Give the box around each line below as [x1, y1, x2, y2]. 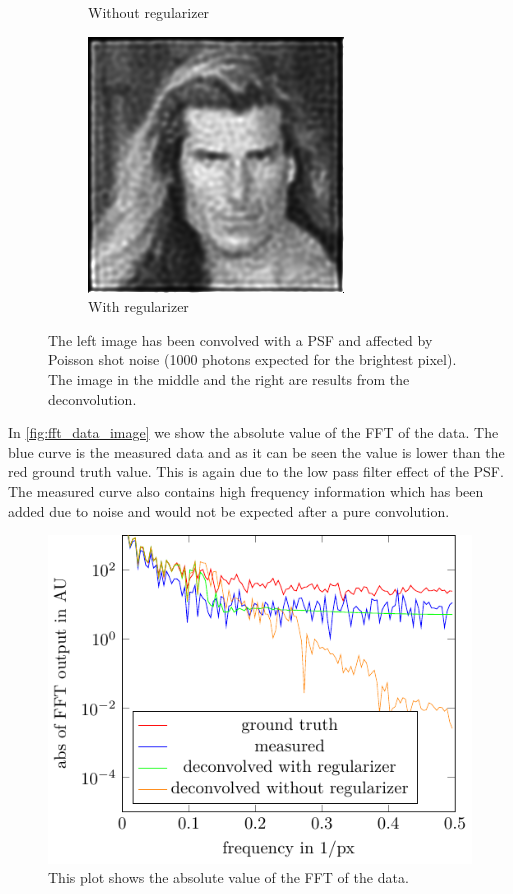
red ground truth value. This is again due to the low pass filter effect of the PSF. [8, 461, 504, 482]
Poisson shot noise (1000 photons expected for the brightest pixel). [48, 349, 457, 370]
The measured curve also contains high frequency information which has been [8, 480, 484, 501]
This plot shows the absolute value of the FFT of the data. [48, 867, 409, 888]
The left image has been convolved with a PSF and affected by [48, 329, 433, 350]
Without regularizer [88, 2, 210, 22]
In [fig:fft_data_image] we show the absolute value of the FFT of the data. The [8, 422, 499, 443]
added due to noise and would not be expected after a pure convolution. [8, 500, 450, 521]
